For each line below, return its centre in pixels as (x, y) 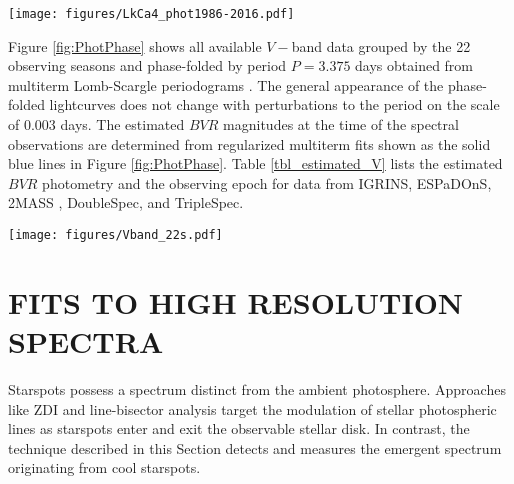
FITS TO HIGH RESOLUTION (236, 301)
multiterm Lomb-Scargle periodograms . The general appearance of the (226, 84)
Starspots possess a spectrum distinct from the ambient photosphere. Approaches (257, 388)
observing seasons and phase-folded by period (147, 65)
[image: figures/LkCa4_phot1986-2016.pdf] (151, 14)
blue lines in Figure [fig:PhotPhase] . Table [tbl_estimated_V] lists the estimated (255, 163)
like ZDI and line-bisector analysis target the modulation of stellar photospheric (252, 408)
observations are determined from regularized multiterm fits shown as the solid (249, 143)
